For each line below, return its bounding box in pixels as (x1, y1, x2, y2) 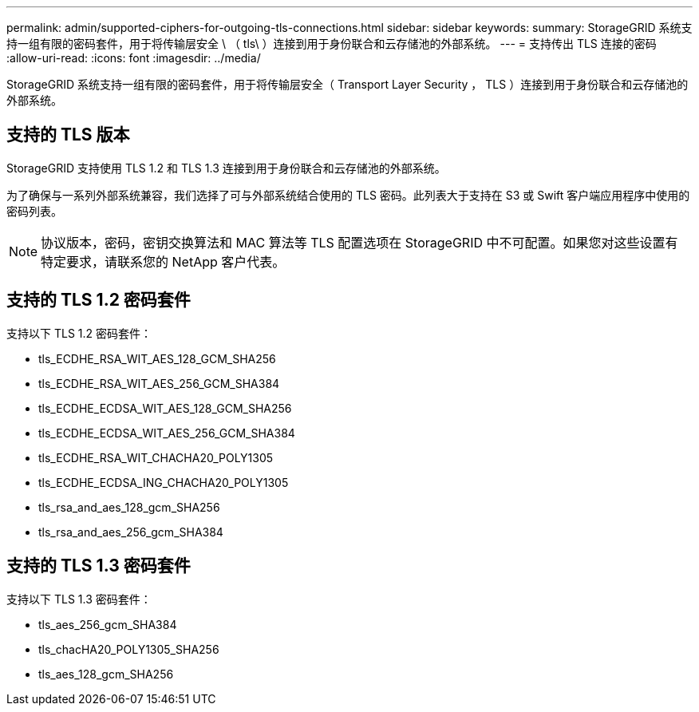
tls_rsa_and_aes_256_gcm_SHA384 (38, 524, 223, 539)
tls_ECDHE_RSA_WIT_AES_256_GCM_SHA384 (38, 376, 280, 390)
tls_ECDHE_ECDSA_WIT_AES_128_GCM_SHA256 (38, 401, 292, 415)
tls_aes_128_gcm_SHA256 (38, 667, 174, 681)
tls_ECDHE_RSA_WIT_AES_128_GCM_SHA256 (38, 351, 276, 366)
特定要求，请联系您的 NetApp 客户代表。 (41, 253, 286, 270)
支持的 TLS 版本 (6, 125, 130, 145)
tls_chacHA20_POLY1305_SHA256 (38, 642, 219, 656)
